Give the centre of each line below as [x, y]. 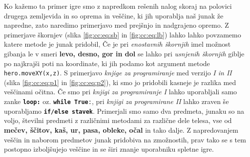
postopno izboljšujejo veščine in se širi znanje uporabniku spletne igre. [109, 149]
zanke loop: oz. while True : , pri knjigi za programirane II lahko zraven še [116, 101]
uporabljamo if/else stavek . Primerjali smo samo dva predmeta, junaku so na [124, 111]
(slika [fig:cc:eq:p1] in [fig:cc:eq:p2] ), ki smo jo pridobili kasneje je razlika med [120, 82]
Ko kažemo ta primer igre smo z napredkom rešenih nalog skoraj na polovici [118, 6]
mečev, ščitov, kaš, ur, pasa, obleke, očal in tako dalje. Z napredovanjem [121, 130]
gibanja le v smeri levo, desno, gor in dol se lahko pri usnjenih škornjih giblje [124, 53]
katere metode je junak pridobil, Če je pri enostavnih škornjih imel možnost [117, 44]
